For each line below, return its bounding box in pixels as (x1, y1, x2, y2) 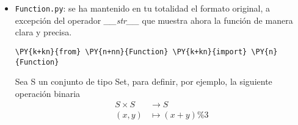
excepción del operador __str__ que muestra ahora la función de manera (15, 13, 293, 26)
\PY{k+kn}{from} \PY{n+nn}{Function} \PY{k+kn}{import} (15, 47, 247, 56)
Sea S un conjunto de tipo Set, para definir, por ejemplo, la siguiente (15, 75, 272, 88)
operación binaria (15, 87, 81, 99)
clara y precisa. (15, 26, 72, 38)
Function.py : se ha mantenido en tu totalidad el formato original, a (15, 2, 271, 14)
